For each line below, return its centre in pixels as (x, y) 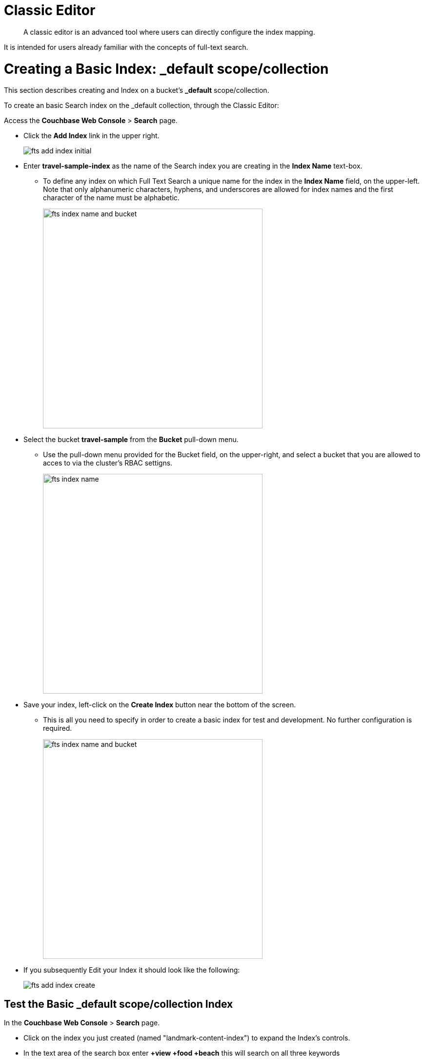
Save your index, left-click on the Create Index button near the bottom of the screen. (160, 705)
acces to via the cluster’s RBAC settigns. (108, 463)
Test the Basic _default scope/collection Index (119, 1004)
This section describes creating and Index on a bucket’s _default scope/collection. (137, 90)
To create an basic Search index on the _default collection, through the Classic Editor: (141, 106)
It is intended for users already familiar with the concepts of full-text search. (126, 47)
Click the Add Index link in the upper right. (91, 136)
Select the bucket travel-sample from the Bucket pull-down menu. (131, 440)
